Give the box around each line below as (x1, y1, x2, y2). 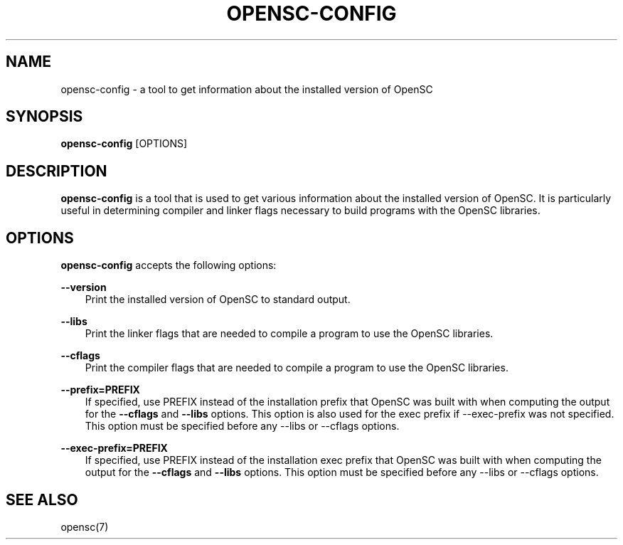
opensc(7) (60, 520, 109, 533)
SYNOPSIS (6, 107, 83, 126)
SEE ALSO (6, 490, 78, 509)
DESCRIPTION (6, 162, 107, 180)
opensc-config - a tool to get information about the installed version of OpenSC (60, 83, 433, 95)
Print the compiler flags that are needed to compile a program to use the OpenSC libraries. (85, 361, 508, 374)
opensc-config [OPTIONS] (60, 137, 188, 150)
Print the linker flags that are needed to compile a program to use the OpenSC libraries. (85, 327, 494, 340)
